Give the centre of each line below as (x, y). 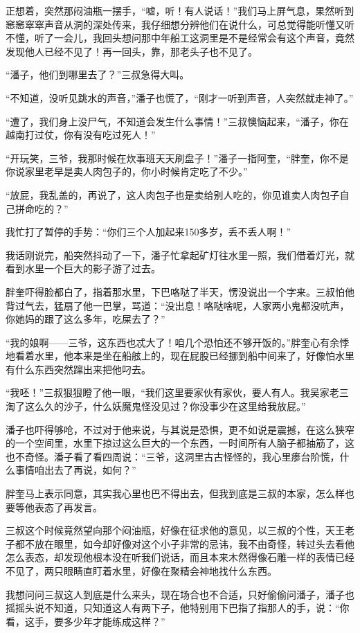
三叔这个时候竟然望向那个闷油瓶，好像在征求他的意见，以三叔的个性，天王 (175, 530)
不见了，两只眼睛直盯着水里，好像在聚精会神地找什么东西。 (141, 571)
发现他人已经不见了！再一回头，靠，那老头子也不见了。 (132, 51)
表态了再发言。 (68, 507)
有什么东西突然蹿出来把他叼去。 (78, 369)
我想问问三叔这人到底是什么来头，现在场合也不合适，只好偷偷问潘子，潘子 (175, 594)
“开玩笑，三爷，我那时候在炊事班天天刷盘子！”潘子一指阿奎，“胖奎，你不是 (177, 158)
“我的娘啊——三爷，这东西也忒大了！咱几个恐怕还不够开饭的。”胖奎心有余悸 (178, 342)
